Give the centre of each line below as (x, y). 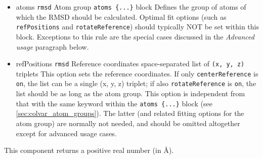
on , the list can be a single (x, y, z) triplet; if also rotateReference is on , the (136, 83)
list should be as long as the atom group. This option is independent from (130, 93)
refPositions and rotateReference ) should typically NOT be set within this (137, 27)
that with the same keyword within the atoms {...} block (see (114, 103)
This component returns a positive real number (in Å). (89, 150)
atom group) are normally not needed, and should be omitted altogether (128, 123)
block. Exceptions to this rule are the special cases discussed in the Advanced (135, 36)
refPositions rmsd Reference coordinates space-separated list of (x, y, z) (130, 64)
